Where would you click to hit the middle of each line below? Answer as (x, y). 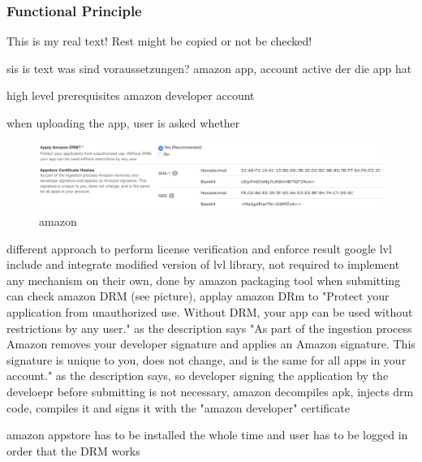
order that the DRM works (73, 450)
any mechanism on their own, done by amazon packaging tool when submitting (204, 280)
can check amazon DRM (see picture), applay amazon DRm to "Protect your (198, 296)
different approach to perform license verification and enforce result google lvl (199, 248)
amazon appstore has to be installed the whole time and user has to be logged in (207, 435)
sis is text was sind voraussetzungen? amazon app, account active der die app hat (209, 68)
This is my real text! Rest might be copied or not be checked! (159, 41)
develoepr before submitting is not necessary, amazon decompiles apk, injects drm (210, 391)
